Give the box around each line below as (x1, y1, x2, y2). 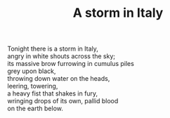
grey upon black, (7, 67, 56, 75)
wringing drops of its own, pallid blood (7, 97, 119, 105)
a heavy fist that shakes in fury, (7, 89, 98, 98)
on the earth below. (7, 104, 63, 113)
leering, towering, (7, 82, 58, 91)
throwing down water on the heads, (7, 74, 110, 83)
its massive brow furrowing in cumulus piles (7, 60, 135, 68)
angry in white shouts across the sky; (7, 52, 116, 60)
